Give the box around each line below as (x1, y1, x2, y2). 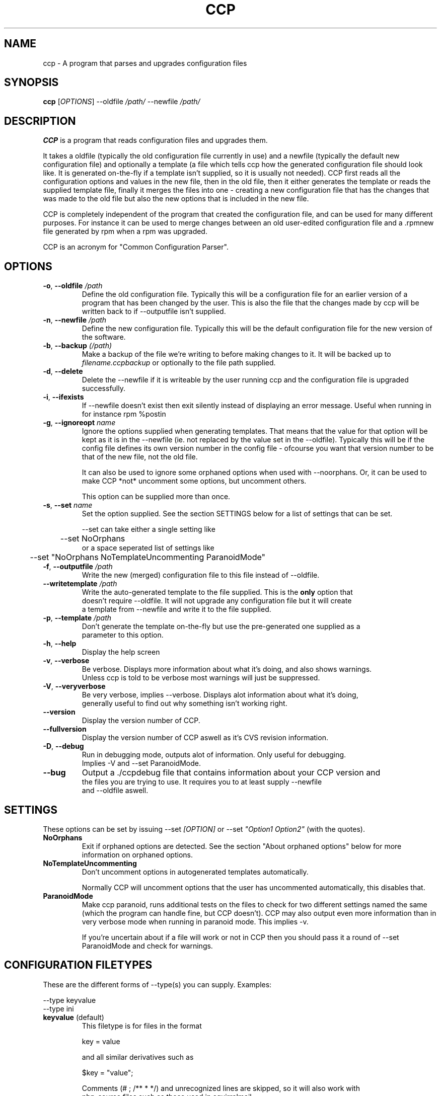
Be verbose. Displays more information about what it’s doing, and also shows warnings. (82, 665, 372, 674)
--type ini (43, 1004, 74, 1013)
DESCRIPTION (4, 114, 76, 127)
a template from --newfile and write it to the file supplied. (82, 605, 271, 614)
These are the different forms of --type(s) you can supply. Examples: (43, 980, 272, 989)
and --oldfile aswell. (82, 786, 149, 795)
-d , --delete (43, 367, 83, 376)
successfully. (82, 384, 125, 393)
